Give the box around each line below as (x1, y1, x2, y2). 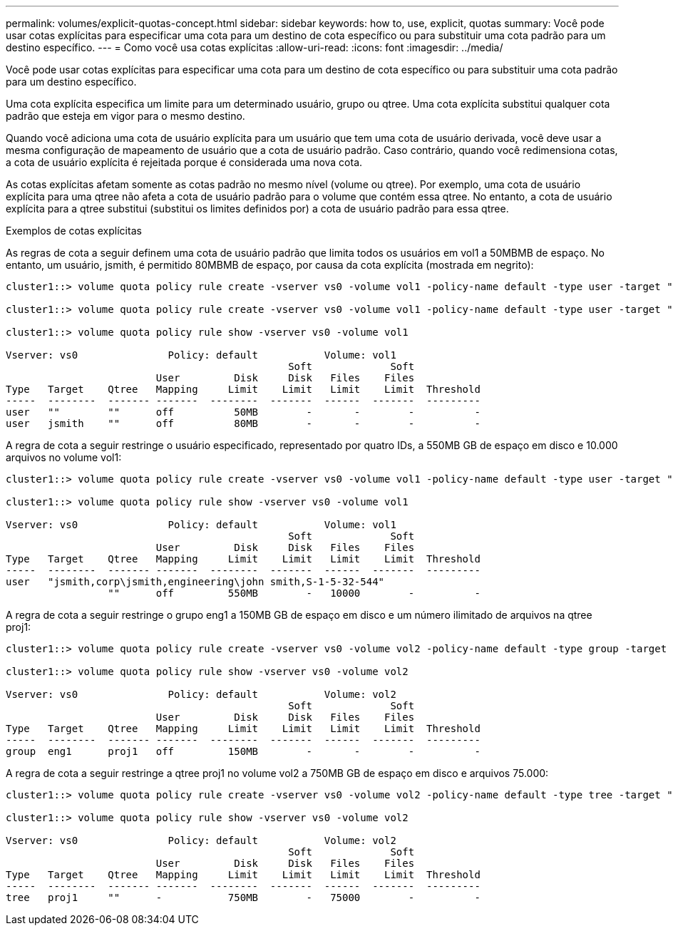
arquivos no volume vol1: (6, 451, 122, 463)
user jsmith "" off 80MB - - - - (6, 418, 481, 429)
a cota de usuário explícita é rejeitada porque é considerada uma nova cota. (6, 156, 363, 168)
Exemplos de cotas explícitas (6, 225, 142, 237)
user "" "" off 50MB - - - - (6, 406, 481, 418)
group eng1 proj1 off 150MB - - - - (6, 746, 481, 757)
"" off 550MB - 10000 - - (108, 587, 481, 599)
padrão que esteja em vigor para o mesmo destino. (6, 110, 245, 122)
